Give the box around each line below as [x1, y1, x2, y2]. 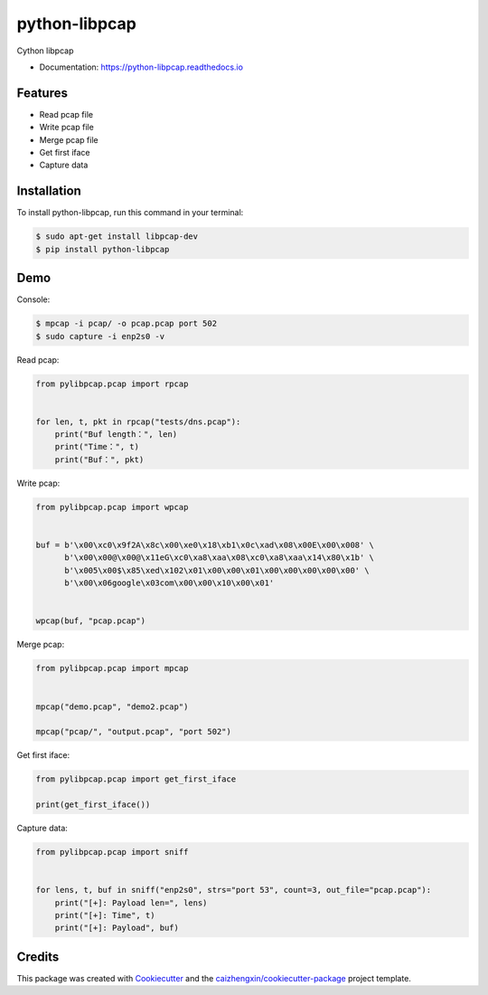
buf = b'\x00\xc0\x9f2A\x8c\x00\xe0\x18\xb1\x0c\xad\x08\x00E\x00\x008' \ [35, 540, 375, 551]
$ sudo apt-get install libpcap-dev [35, 232, 199, 242]
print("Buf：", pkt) [54, 454, 145, 465]
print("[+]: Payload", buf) [54, 923, 180, 933]
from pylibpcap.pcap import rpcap [35, 378, 189, 389]
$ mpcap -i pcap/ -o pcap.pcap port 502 [35, 318, 217, 329]
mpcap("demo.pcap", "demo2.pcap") [35, 701, 189, 712]
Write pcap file [39, 122, 94, 133]
